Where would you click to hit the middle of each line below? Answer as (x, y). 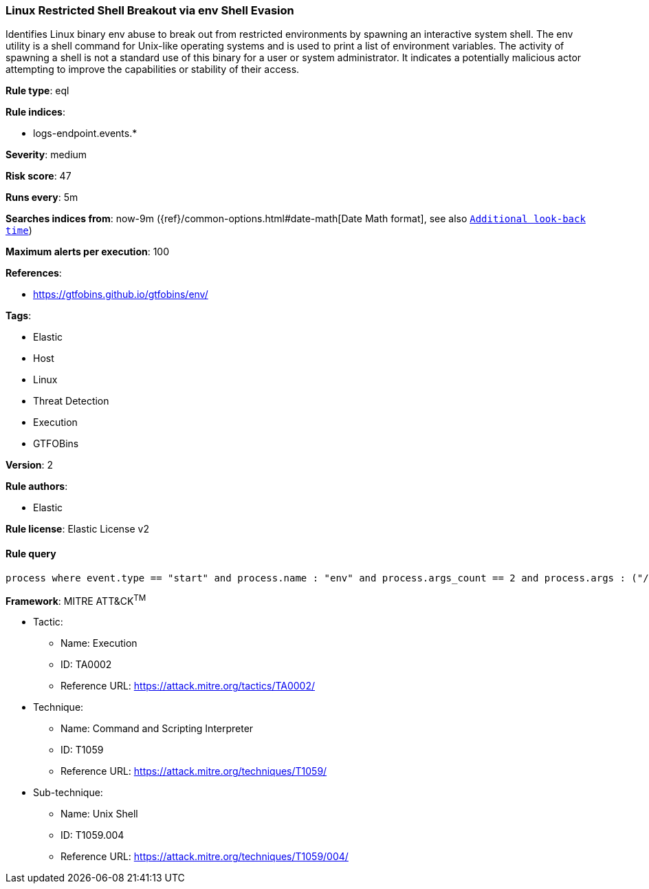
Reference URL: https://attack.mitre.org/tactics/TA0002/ (188, 686)
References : (34, 273)
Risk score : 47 (38, 176)
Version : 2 (30, 465)
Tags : (19, 316)
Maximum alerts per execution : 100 (88, 252)
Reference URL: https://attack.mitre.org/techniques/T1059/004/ (205, 857)
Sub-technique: (68, 793)
